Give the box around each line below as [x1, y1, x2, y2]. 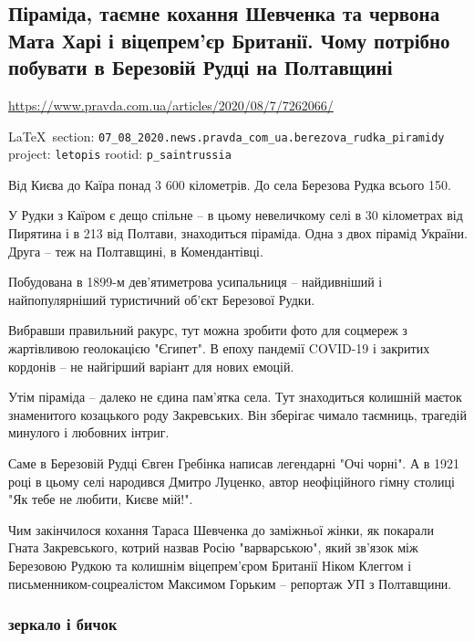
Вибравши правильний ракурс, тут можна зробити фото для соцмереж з [8, 320, 407, 340]
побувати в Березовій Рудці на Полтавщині [8, 53, 393, 81]
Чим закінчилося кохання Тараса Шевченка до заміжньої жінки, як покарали [8, 520, 434, 539]
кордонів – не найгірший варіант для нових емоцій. [8, 356, 294, 375]
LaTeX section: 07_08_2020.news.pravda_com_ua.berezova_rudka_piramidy [8, 126, 445, 145]
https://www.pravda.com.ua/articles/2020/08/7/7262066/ [8, 95, 334, 114]
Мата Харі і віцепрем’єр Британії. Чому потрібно [8, 26, 450, 54]
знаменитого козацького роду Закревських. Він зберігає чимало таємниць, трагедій [8, 405, 467, 424]
